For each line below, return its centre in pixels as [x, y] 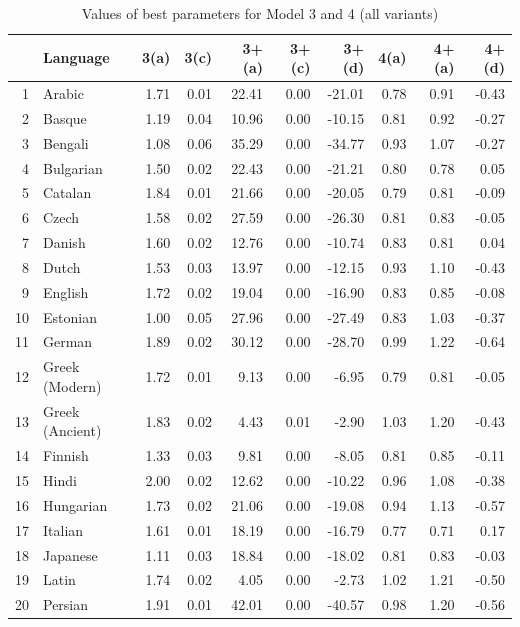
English [66, 291]
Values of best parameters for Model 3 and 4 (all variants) [260, 13]
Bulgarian [73, 167]
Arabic [63, 93]
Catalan [67, 192]
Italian [63, 529]
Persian [66, 604]
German [68, 341]
